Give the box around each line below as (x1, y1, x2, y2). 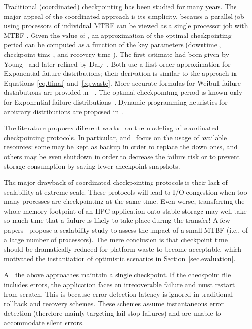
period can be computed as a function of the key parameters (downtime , (4, 39, 221, 50)
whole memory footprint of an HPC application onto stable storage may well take (4, 205, 247, 216)
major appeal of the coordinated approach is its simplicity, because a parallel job (4, 11, 244, 21)
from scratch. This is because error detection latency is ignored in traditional (4, 289, 233, 299)
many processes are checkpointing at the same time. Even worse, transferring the (4, 196, 245, 206)
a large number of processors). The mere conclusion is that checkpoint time (4, 234, 228, 244)
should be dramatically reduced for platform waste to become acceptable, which (4, 244, 242, 254)
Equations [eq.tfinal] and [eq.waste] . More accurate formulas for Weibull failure (4, 77, 241, 88)
